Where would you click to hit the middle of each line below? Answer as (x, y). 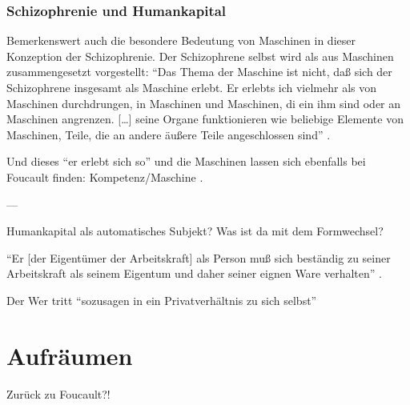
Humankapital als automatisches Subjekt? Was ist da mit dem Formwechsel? (195, 231)
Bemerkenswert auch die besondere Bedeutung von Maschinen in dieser (181, 40)
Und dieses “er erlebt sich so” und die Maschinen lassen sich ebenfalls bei (186, 161)
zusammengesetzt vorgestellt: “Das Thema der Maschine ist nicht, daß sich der (199, 72)
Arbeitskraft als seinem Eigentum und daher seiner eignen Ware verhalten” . (194, 273)
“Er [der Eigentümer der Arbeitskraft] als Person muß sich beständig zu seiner (199, 257)
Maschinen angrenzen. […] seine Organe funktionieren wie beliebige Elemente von (205, 119)
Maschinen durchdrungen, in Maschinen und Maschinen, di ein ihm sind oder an (204, 103)
